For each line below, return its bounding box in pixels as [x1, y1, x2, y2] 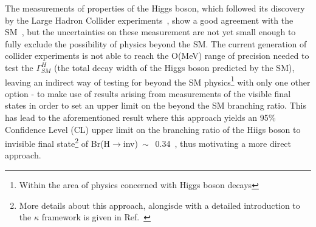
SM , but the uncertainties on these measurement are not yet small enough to [5, 25, 296, 38]
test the [5, 61, 33, 73]
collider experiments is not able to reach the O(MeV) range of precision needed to [5, 49, 309, 62]
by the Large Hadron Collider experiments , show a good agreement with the [5, 13, 294, 26]
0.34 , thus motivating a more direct [155, 137, 292, 149]
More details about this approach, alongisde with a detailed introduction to [19, 198, 300, 211]
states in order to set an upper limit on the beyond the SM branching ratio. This [5, 99, 306, 112]
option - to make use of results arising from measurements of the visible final [5, 87, 291, 100]
